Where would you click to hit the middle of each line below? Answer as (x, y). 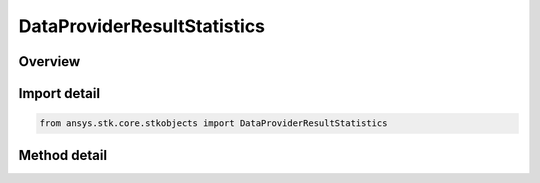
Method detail (63, 155)
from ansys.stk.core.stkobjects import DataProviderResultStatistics (213, 123)
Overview (49, 61)
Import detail (59, 93)
